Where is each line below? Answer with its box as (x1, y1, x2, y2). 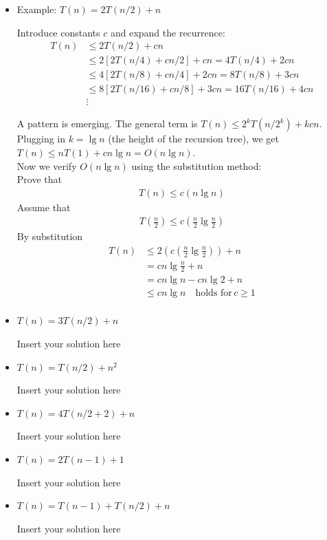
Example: (16, 2, 57, 16)
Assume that (16, 199, 71, 214)
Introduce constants (16, 25, 100, 39)
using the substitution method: (131, 158, 262, 173)
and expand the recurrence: (110, 25, 225, 39)
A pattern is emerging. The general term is (16, 116, 198, 131)
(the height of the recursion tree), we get (108, 131, 280, 146)
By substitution (16, 229, 83, 244)
